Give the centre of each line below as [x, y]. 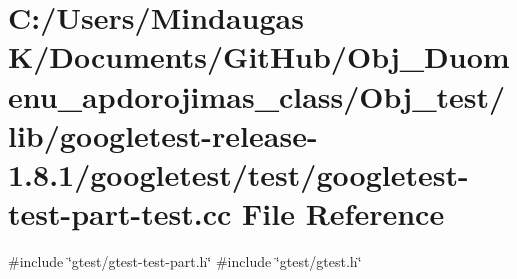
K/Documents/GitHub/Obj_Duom [259, 56]
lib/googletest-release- [163, 134]
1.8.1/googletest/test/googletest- [238, 173]
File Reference [343, 213]
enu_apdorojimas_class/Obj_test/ [257, 95]
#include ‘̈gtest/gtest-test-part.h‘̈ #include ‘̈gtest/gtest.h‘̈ [185, 261]
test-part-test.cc [120, 213]
